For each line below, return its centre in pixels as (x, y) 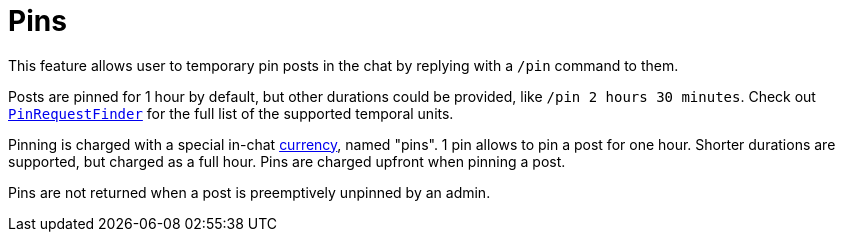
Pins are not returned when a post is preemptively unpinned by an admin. (249, 192)
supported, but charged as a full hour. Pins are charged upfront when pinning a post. (287, 161)
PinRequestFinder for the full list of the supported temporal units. (231, 113)
